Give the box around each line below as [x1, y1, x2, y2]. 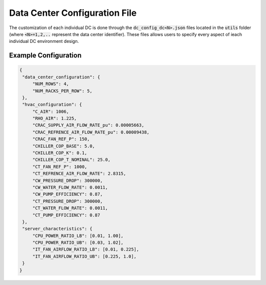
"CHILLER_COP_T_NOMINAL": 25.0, [32, 157, 111, 163]
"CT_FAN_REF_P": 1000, [32, 164, 87, 170]
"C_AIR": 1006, [32, 108, 69, 114]
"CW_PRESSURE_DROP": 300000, [32, 178, 103, 183]
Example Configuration [9, 51, 82, 60]
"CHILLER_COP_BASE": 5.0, [32, 143, 96, 149]
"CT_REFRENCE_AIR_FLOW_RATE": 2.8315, [32, 171, 127, 177]
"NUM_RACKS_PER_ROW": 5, [32, 88, 93, 94]
